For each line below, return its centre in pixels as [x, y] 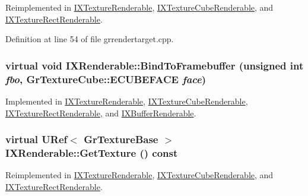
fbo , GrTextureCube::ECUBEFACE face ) [106, 79]
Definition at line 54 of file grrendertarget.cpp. [90, 39]
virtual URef [36, 139]
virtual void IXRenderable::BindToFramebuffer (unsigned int [155, 65]
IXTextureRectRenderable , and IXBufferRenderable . [101, 113]
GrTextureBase [121, 139]
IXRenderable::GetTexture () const [92, 152]
